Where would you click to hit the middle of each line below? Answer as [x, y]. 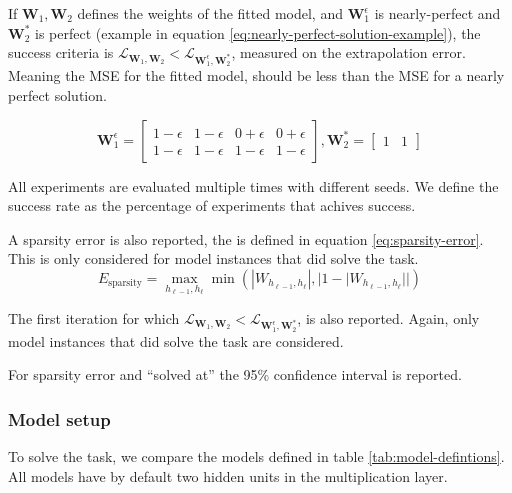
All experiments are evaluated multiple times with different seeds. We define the [253, 185]
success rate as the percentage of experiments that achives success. [212, 205]
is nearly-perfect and [437, 13]
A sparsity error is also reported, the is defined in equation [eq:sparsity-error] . [246, 238]
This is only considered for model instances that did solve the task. [213, 258]
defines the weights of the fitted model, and [210, 13]
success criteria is [61, 52]
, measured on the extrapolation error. [348, 52]
